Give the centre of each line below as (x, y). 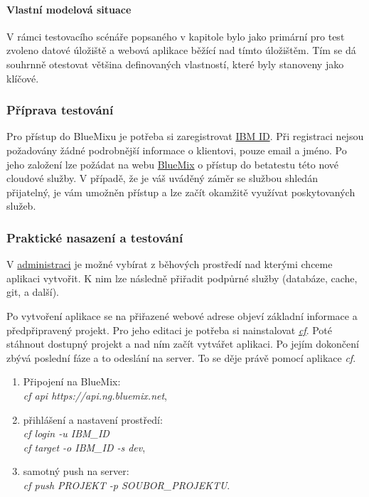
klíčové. (23, 78)
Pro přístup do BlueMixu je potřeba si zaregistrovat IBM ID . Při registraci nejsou (185, 136)
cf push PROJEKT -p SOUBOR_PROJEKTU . (127, 485)
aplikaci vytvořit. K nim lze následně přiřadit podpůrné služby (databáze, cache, (182, 278)
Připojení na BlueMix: (72, 381)
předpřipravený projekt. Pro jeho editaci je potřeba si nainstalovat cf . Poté (170, 330)
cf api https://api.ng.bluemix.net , (95, 395)
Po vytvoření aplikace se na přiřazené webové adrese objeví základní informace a (182, 315)
